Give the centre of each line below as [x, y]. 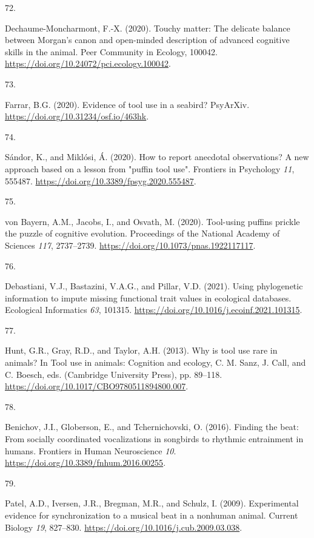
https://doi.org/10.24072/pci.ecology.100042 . [88, 63]
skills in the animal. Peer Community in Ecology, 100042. [111, 51]
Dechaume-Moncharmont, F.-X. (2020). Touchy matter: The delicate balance [148, 28]
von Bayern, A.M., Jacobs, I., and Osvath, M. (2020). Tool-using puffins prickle [152, 221]
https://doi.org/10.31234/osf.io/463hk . [77, 116]
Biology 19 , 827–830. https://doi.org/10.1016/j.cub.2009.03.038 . [124, 527]
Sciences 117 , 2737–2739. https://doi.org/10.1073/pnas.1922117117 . [130, 245]
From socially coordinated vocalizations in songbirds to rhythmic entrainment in [154, 439]
